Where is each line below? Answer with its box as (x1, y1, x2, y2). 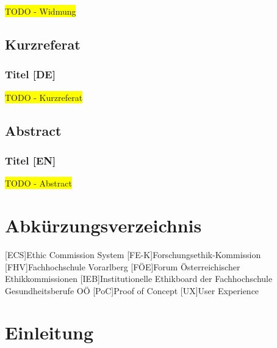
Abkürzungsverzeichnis (5, 212, 202, 237)
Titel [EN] (5, 152, 56, 168)
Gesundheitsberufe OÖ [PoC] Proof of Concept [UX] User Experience (5, 284, 259, 297)
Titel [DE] (5, 67, 56, 82)
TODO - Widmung (5, 5, 76, 17)
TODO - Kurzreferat (5, 91, 83, 103)
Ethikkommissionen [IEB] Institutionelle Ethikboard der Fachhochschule (5, 272, 273, 285)
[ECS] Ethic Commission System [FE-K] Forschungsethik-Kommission (5, 248, 261, 261)
